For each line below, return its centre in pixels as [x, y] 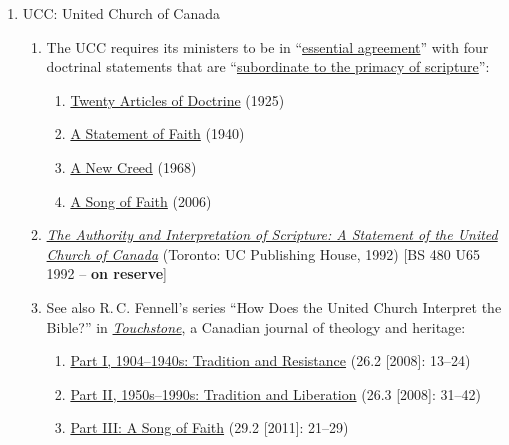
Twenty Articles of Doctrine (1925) [177, 99]
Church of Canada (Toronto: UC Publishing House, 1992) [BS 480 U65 [263, 253]
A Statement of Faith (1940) [157, 133]
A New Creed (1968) [133, 166]
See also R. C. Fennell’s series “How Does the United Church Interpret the [274, 306]
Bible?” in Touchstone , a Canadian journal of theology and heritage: [256, 326]
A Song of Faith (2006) [141, 200]
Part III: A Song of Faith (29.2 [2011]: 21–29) [209, 427]
